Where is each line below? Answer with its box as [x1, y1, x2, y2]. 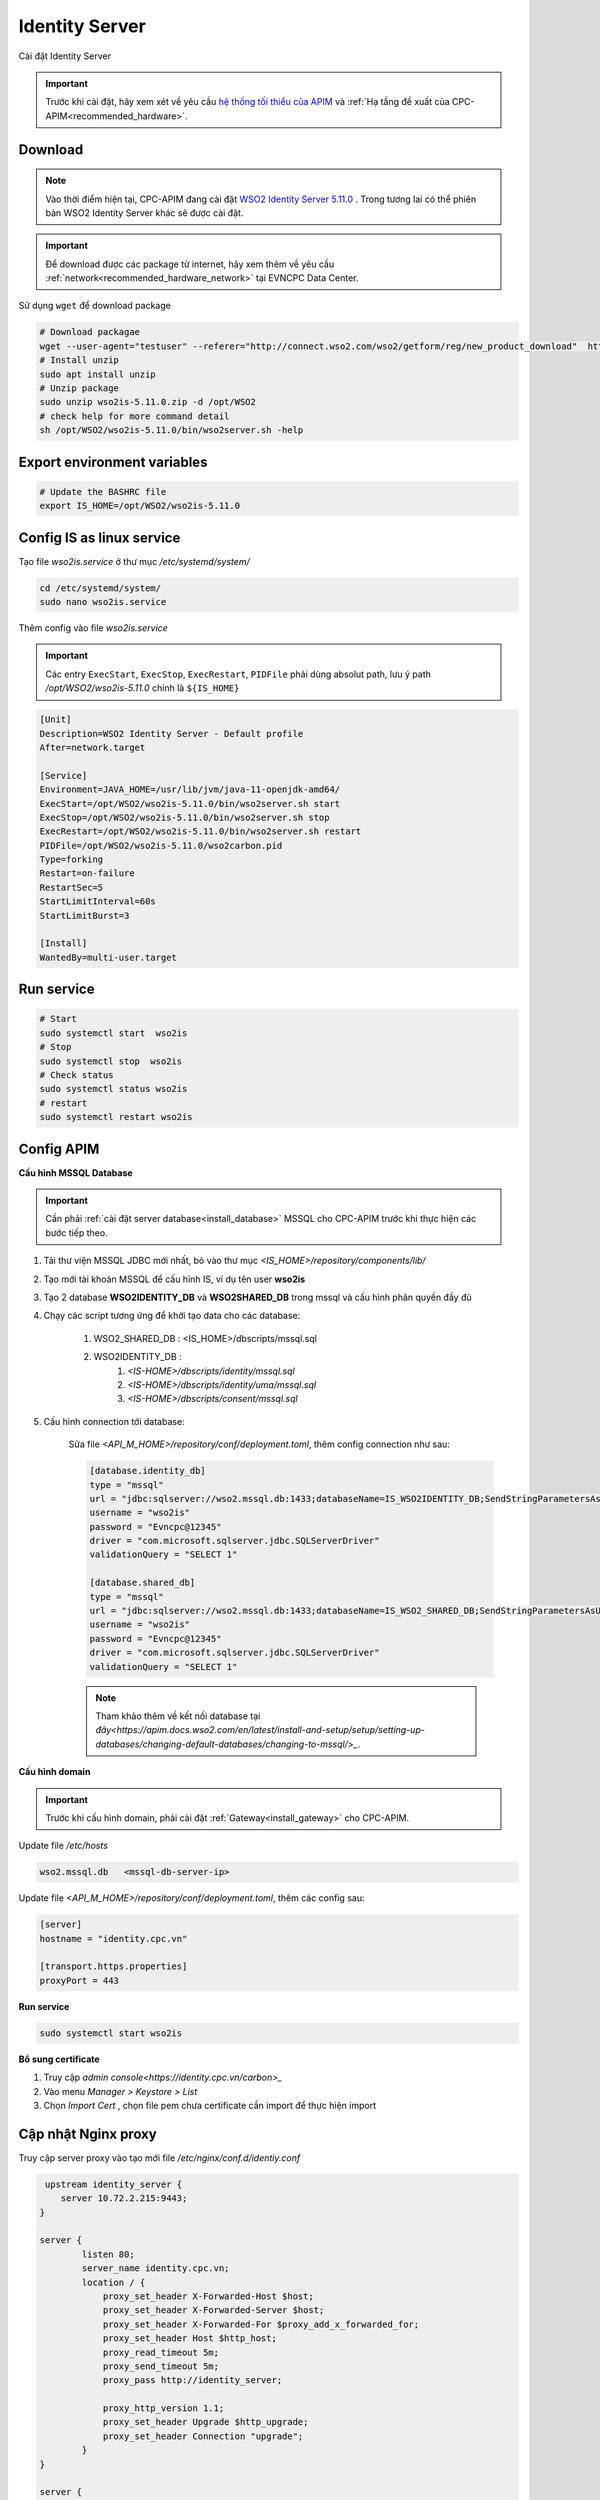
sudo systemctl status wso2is [39, 1083, 188, 1095]
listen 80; [81, 2248, 135, 2260]
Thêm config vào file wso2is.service [18, 622, 169, 634]
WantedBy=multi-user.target [39, 951, 177, 963]
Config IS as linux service [18, 529, 181, 546]
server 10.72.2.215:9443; [60, 2193, 188, 2204]
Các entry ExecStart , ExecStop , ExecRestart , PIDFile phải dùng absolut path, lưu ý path [45, 668, 432, 680]
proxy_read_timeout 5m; [102, 2346, 220, 2358]
